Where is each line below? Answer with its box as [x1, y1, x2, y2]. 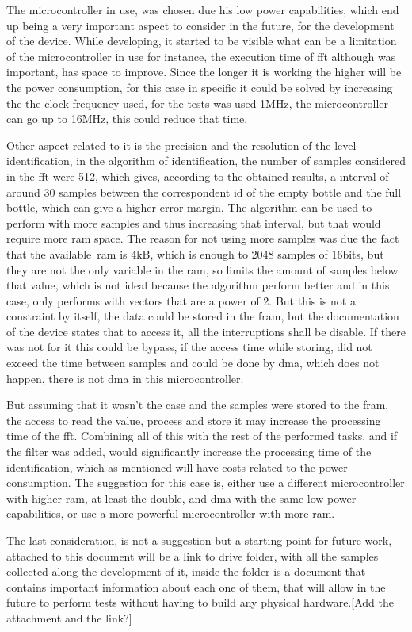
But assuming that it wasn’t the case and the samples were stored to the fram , [6, 396, 389, 413]
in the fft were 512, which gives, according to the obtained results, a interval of [6, 167, 389, 184]
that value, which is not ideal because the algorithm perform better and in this [6, 277, 390, 293]
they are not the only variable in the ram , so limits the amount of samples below [6, 261, 399, 278]
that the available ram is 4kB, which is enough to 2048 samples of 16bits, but [6, 245, 384, 262]
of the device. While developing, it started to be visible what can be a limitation [6, 33, 397, 49]
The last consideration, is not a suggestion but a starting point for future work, [6, 532, 392, 548]
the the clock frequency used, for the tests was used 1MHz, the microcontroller [6, 94, 388, 111]
